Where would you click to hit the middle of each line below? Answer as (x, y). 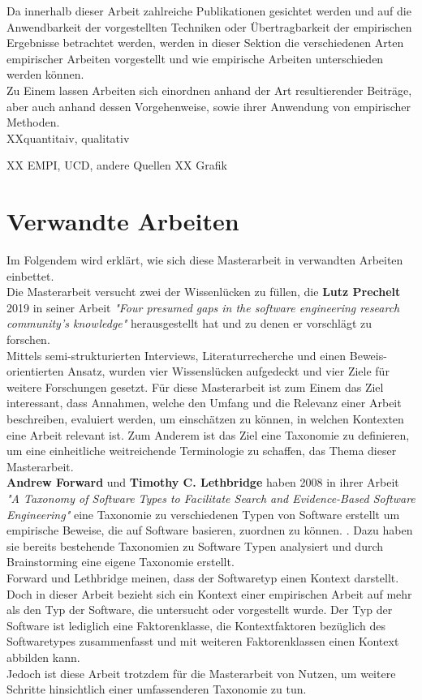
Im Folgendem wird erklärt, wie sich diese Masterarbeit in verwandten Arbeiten (205, 260)
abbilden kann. (43, 657)
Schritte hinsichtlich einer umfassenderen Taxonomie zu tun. (157, 689)
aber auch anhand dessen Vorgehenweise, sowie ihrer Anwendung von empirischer (209, 106)
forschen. (28, 339)
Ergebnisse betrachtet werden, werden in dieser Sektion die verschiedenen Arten (205, 43)
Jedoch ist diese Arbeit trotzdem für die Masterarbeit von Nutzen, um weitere (201, 673)
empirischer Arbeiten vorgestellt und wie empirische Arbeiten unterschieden (195, 58)
